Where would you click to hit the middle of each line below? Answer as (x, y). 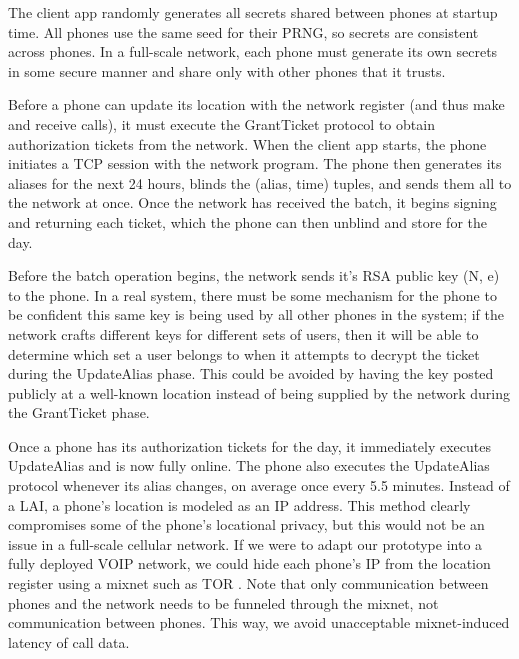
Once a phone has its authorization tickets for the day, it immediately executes (249, 445)
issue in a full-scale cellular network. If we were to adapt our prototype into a (245, 543)
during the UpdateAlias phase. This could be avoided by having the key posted (251, 373)
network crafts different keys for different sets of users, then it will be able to (243, 333)
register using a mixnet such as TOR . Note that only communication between (248, 583)
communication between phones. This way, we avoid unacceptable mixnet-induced (259, 622)
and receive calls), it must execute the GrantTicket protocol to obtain (221, 123)
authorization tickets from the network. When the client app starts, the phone (247, 143)
